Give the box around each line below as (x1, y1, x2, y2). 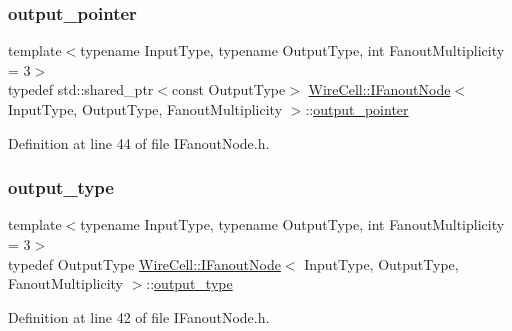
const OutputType (171, 79, 286, 100)
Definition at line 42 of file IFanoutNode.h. (8, 306, 270, 327)
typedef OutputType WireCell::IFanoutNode (8, 253, 281, 274)
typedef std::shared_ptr (8, 79, 154, 100)
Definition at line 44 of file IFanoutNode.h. (8, 132, 270, 153)
